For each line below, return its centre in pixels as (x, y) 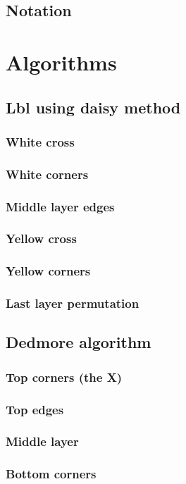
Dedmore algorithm (79, 342)
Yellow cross (41, 238)
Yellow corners (48, 271)
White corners (47, 174)
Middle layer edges (60, 206)
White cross (40, 141)
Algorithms (61, 62)
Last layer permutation (73, 303)
